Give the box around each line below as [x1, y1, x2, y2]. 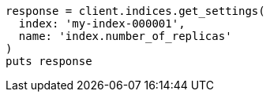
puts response [6, 55, 92, 67]
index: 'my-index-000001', [18, 17, 186, 30]
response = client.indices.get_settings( [6, 5, 265, 17]
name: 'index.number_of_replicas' [18, 30, 232, 42]
